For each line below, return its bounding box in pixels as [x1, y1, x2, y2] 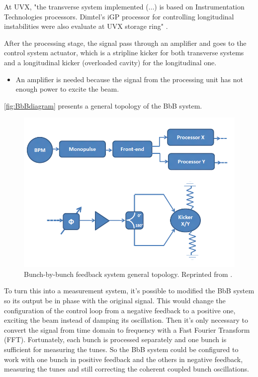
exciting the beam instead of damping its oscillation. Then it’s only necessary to [4, 315, 248, 325]
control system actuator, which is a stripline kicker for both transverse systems [4, 47, 244, 58]
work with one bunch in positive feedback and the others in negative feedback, [4, 354, 243, 364]
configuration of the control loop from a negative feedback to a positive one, [4, 305, 236, 315]
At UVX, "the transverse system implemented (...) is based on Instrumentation [4, 1, 245, 11]
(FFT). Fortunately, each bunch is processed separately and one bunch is [4, 334, 227, 345]
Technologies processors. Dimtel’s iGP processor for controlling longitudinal [4, 11, 234, 21]
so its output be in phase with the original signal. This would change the [4, 295, 226, 306]
